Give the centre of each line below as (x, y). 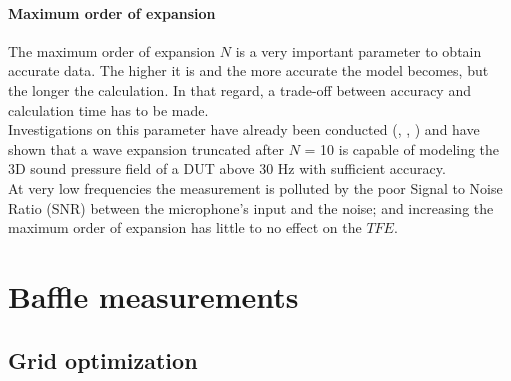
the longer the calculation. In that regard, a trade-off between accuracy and (239, 89)
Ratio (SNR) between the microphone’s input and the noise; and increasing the (251, 207)
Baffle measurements (153, 295)
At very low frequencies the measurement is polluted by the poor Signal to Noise (255, 187)
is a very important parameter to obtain (358, 50)
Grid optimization (103, 359)
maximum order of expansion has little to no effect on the (185, 227)
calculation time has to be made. (108, 109)
